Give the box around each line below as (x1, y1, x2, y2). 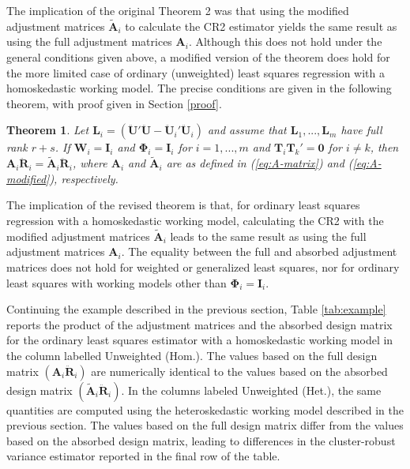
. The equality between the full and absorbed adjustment (121, 243, 397, 260)
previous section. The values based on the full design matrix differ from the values (6, 417, 404, 433)
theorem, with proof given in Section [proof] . (6, 95, 222, 111)
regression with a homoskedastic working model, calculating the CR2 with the (6, 212, 384, 228)
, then (370, 139, 399, 156)
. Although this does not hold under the (188, 33, 382, 50)
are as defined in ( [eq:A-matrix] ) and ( (166, 155, 353, 171)
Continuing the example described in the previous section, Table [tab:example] (6, 301, 386, 317)
